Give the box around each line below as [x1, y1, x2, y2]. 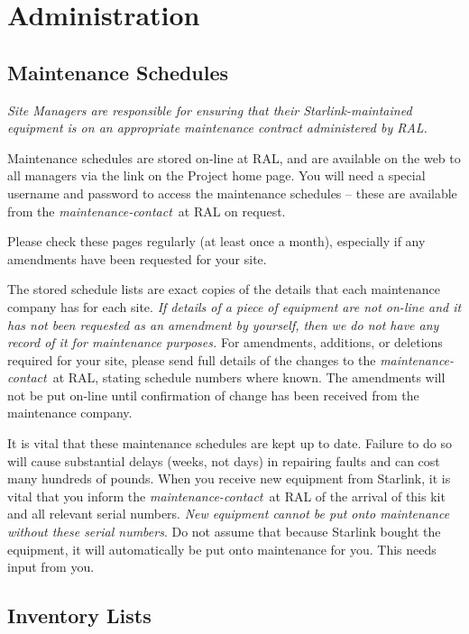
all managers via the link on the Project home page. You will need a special [7, 166, 426, 185]
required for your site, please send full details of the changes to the [7, 350, 376, 369]
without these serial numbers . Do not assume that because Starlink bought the [7, 522, 441, 541]
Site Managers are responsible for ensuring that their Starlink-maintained [7, 100, 412, 119]
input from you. [7, 557, 95, 576]
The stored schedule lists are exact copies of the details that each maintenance [7, 280, 440, 299]
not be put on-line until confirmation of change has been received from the [7, 385, 419, 404]
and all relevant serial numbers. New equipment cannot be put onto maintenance [7, 504, 450, 523]
